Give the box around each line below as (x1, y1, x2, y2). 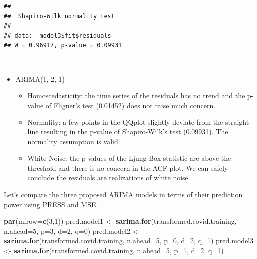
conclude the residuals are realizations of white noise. (27, 172, 190, 183)
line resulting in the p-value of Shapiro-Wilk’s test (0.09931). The (27, 126, 228, 136)
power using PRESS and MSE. (4, 199, 98, 209)
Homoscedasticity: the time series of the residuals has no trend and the (27, 90, 245, 101)
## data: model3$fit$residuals (4, 32, 111, 39)
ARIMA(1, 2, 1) (15, 73, 65, 84)
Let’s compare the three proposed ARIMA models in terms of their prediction (4, 189, 243, 199)
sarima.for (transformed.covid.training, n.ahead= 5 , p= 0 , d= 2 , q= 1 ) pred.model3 (4, 235, 254, 246)
